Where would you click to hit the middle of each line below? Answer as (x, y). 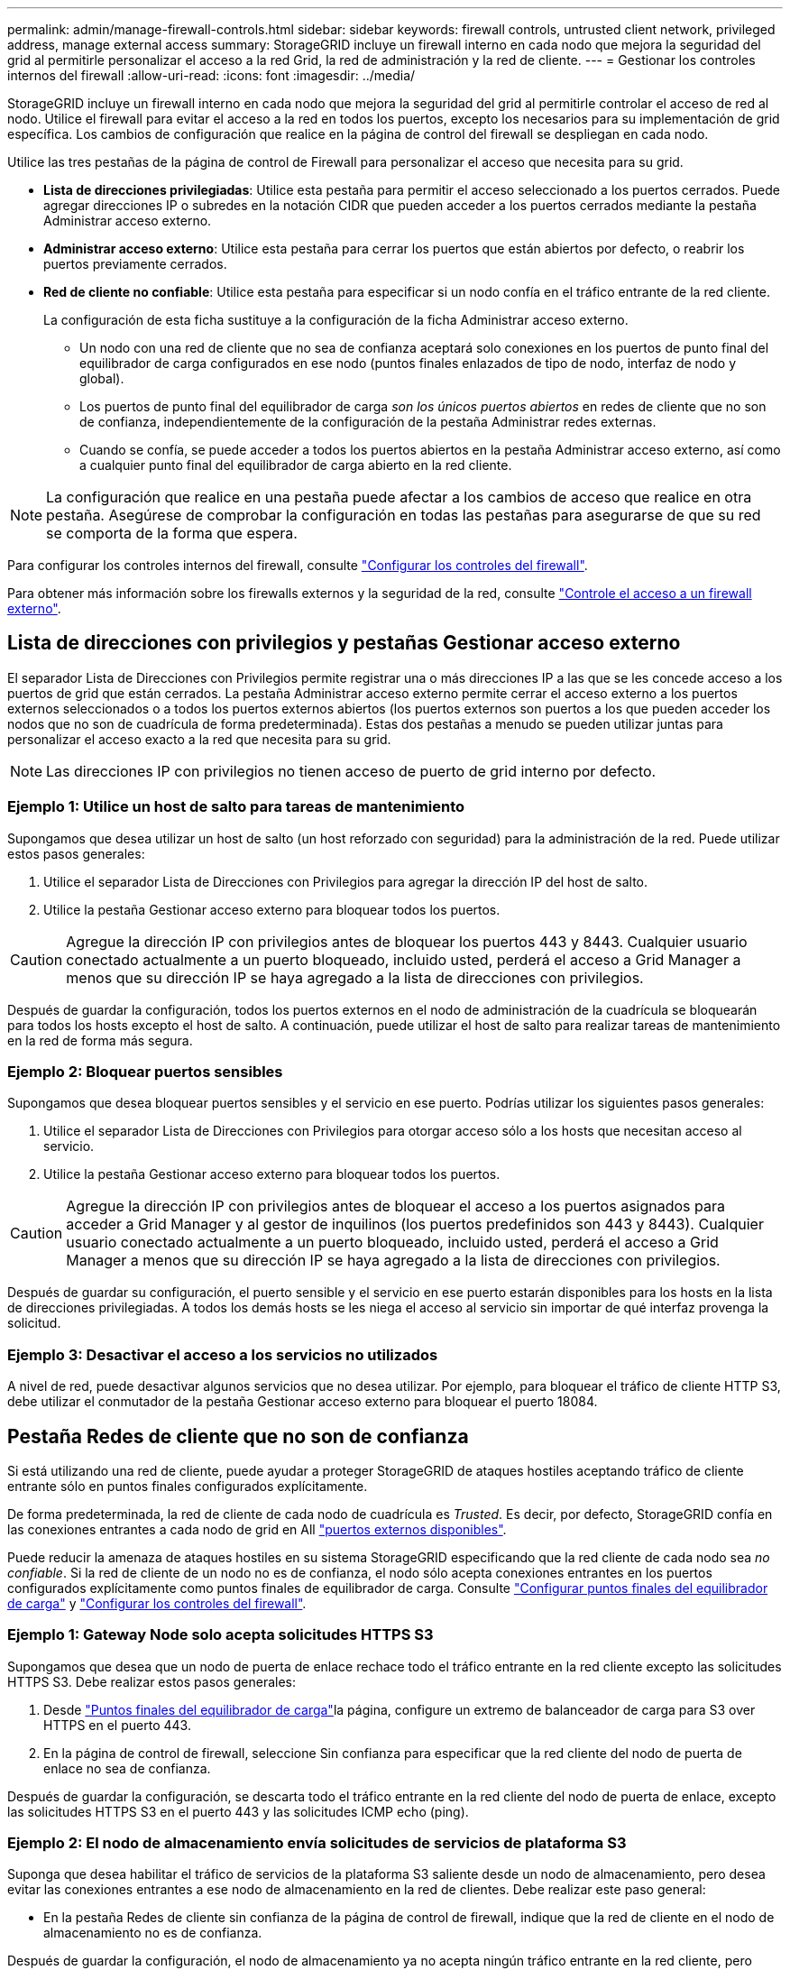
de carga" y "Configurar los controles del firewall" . (157, 1603)
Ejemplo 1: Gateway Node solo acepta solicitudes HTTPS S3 (220, 1635)
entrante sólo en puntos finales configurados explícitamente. (188, 1486)
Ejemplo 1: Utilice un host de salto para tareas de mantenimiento (236, 807)
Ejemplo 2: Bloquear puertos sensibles (145, 1071)
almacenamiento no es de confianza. (153, 1933)
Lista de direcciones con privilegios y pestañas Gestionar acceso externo (344, 643)
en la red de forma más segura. (100, 1040)
